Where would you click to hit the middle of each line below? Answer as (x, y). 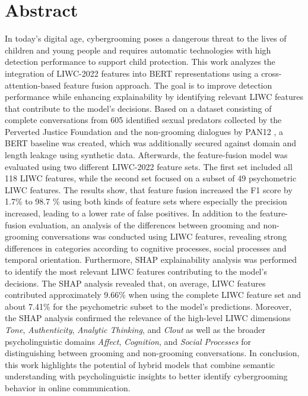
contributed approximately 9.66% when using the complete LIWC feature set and (153, 295)
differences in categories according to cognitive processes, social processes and (146, 248)
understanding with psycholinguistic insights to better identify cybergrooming (146, 376)
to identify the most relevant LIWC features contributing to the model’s (136, 271)
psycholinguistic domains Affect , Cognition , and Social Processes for (128, 341)
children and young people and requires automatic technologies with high (138, 50)
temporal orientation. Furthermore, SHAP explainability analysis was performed (151, 260)
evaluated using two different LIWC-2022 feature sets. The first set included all (149, 166)
